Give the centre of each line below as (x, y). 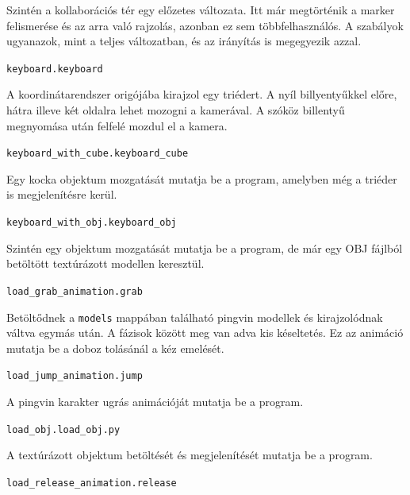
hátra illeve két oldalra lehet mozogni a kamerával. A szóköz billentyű (176, 110)
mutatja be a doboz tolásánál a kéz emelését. (115, 348)
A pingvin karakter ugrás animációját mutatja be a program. (155, 402)
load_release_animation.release (92, 483)
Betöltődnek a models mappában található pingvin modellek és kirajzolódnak (195, 317)
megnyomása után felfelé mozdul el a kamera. (117, 125)
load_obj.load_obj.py (63, 429)
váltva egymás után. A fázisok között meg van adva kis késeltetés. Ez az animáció (205, 333)
